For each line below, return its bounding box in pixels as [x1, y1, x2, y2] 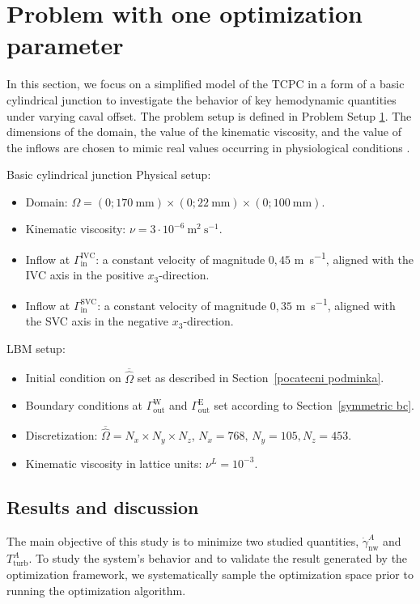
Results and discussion [6, 494, 199, 519]
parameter [6, 28, 124, 62]
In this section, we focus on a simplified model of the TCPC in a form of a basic [6, 75, 405, 92]
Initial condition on [25, 369, 121, 386]
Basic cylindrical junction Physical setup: [6, 166, 211, 183]
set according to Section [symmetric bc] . [214, 397, 414, 414]
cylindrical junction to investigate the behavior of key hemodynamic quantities [6, 91, 397, 108]
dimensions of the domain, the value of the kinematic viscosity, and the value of [6, 123, 401, 140]
